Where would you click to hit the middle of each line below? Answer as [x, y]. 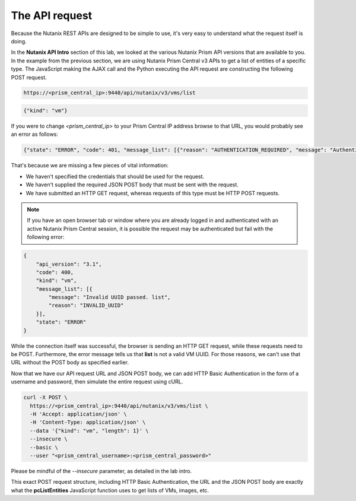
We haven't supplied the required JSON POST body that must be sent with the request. [132, 185]
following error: [46, 237]
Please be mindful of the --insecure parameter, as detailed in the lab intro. [101, 471]
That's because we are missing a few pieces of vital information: [90, 166]
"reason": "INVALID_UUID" [86, 305]
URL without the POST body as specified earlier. [70, 363]
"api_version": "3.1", [69, 264]
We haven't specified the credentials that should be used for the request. [115, 176]
